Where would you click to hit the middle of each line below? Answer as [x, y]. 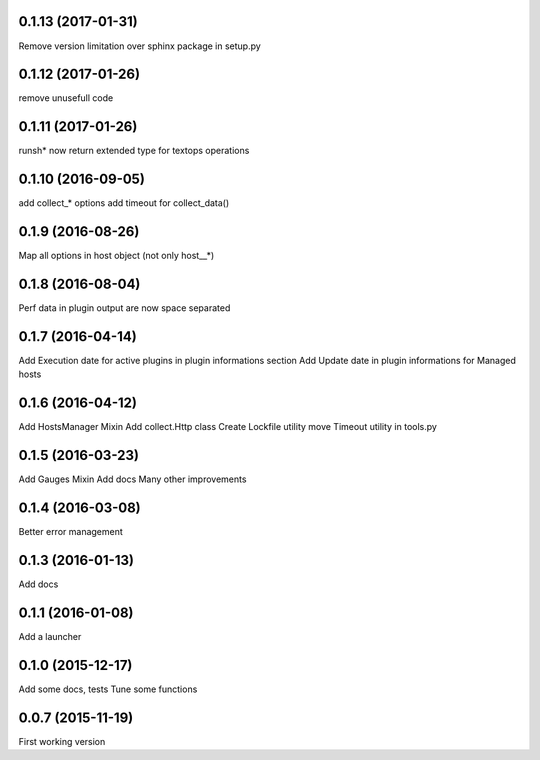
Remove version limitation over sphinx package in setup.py [140, 46]
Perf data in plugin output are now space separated [124, 308]
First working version [62, 741]
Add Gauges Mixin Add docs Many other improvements [132, 479]
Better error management [71, 532]
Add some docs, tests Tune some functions [108, 689]
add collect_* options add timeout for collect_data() [124, 203]
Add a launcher [50, 636]
